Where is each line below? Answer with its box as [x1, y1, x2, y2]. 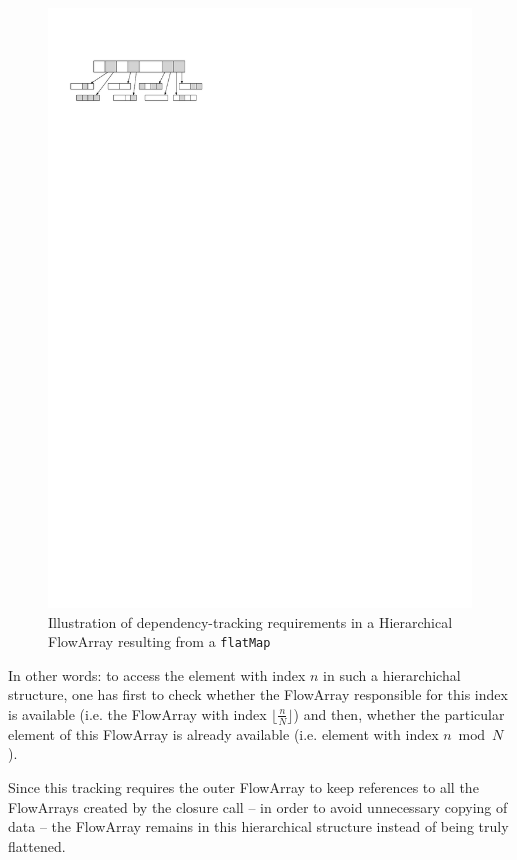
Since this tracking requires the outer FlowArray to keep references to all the [8, 776, 479, 797]
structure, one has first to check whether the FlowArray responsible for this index [8, 684, 508, 705]
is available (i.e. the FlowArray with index [8, 703, 267, 724]
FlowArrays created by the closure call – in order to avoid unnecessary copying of [8, 796, 508, 817]
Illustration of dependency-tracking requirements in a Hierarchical [48, 611, 453, 632]
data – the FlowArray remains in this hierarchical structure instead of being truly [8, 816, 509, 837]
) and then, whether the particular [293, 703, 505, 724]
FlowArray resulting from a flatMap [48, 631, 271, 652]
